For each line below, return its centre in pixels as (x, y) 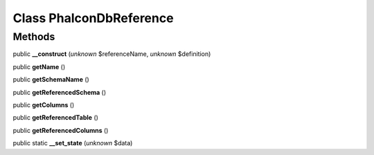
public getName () (39, 66)
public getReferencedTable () (55, 118)
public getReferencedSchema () (60, 92)
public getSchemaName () (51, 80)
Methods (34, 37)
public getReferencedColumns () (61, 130)
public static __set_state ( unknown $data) (73, 143)
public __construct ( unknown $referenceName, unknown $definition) (112, 54)
